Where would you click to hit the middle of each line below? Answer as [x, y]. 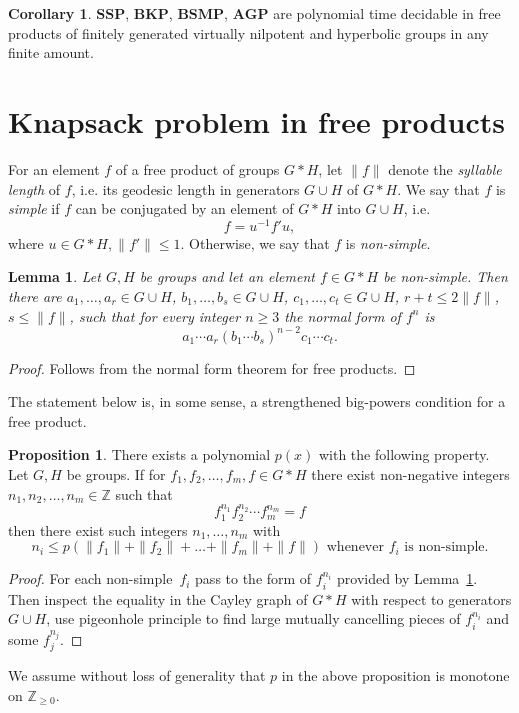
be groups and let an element [227, 276]
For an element [54, 168]
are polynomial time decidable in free [387, 13]
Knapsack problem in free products [256, 120]
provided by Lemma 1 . [407, 578]
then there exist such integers [98, 529]
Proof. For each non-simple [90, 578]
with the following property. [404, 454]
